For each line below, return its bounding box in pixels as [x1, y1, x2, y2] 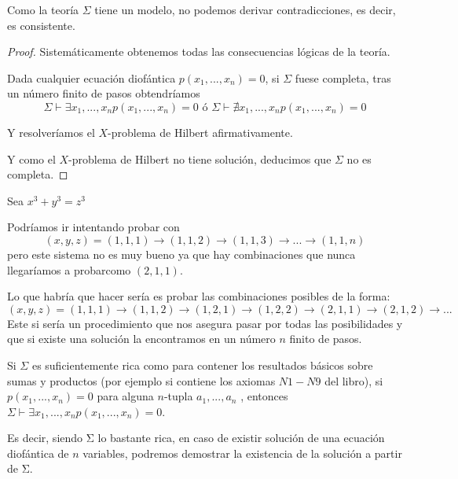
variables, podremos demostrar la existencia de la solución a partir [82, 444, 402, 461]
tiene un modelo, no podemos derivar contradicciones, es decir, [94, 2, 396, 17]
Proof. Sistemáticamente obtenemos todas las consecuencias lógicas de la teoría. [7, 43, 390, 60]
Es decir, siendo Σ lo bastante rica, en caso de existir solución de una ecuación [7, 429, 385, 446]
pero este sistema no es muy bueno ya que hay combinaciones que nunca [7, 245, 356, 262]
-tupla [163, 388, 193, 404]
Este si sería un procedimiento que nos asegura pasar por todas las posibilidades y [7, 315, 403, 331]
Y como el [7, 150, 56, 167]
